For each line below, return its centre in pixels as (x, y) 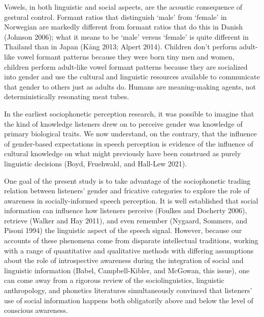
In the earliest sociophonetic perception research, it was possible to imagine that (129, 113)
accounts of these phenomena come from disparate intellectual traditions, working (131, 240)
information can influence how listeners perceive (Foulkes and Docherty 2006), (126, 210)
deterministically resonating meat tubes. (67, 96)
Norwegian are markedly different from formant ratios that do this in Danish (124, 27)
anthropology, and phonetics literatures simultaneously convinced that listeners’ (128, 290)
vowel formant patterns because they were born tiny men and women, (126, 56)
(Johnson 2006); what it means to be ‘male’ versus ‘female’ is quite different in (126, 36)
